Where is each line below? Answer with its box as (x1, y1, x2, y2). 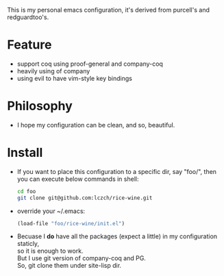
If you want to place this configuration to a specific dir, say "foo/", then (16, 167, 217, 175)
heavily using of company (16, 66, 90, 75)
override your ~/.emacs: (16, 207, 86, 215)
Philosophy (7, 99, 73, 114)
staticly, (16, 240, 40, 248)
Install (7, 145, 43, 160)
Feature (7, 37, 52, 53)
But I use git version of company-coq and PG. (16, 254, 146, 262)
